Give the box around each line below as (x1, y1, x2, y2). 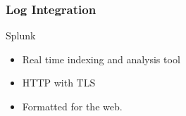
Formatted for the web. (22, 99, 123, 113)
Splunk (6, 28, 36, 43)
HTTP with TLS (22, 75, 96, 90)
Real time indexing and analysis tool (22, 51, 180, 66)
